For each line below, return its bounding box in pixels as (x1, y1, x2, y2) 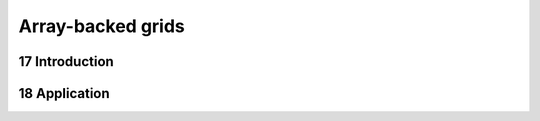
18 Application (18, 85, 110, 102)
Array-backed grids (18, 15, 185, 37)
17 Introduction (18, 53, 114, 70)
